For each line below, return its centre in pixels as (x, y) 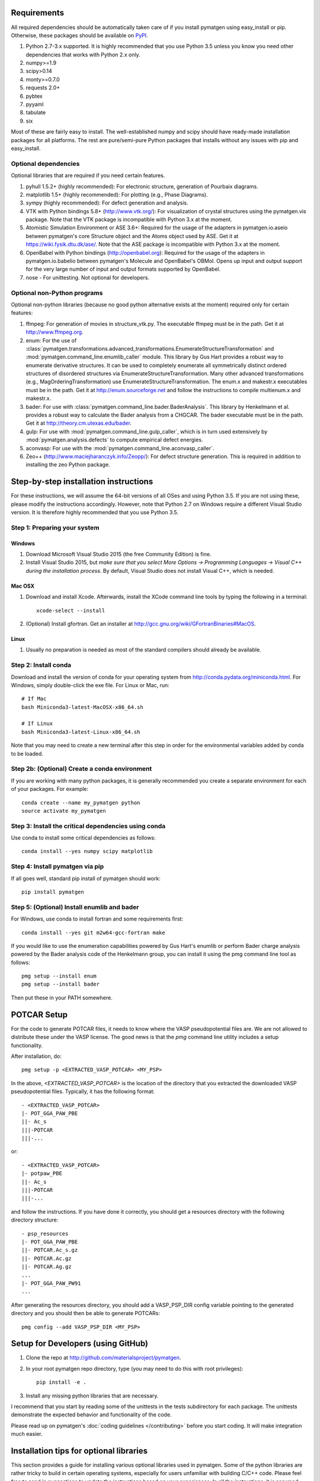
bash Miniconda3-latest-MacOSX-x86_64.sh (82, 707)
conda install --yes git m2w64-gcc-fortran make (93, 932)
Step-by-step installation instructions (82, 482)
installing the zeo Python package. (68, 464)
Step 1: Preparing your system (55, 527)
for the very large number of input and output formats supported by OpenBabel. (123, 269)
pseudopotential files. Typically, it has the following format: (83, 1091)
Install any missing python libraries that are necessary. (92, 1396)
